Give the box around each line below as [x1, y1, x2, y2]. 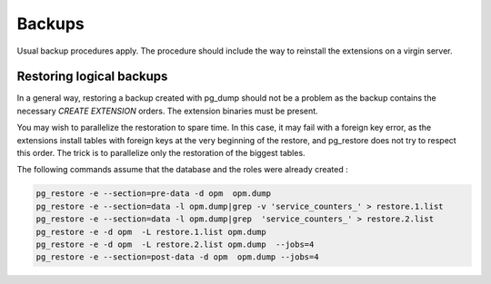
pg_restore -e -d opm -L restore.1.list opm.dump [35, 227, 267, 237]
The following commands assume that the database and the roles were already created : [16, 164, 349, 175]
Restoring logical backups [16, 69, 168, 84]
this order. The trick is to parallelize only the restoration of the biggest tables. [16, 148, 306, 159]
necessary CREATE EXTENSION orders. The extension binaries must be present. [16, 105, 318, 116]
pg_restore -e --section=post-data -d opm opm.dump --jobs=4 [35, 252, 319, 262]
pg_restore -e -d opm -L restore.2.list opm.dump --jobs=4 [35, 239, 315, 250]
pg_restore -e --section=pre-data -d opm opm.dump [35, 189, 272, 199]
